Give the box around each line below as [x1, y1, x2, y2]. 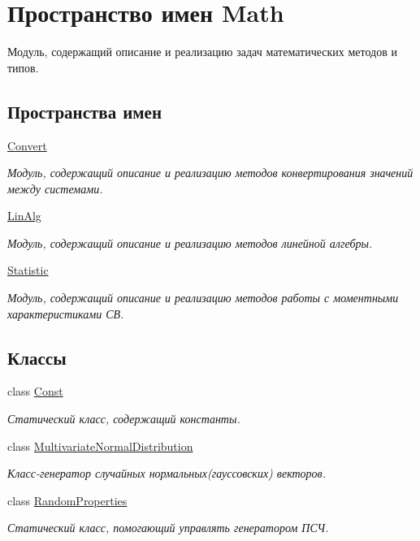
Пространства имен [7, 98, 162, 123]
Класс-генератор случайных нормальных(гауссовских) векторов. [7, 465, 326, 482]
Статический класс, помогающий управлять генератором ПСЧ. [7, 519, 329, 536]
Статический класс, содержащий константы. [7, 410, 240, 427]
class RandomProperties [7, 491, 128, 509]
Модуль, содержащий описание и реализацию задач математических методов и [7, 43, 397, 60]
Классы [7, 344, 67, 370]
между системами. [7, 180, 103, 197]
